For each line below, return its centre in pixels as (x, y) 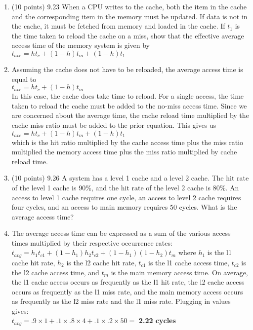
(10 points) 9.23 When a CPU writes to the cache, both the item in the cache (129, 6)
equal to (24, 79)
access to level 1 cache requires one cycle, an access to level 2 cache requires (126, 197)
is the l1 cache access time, (189, 262)
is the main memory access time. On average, (179, 272)
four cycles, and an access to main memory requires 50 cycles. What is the (124, 207)
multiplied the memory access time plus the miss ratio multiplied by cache (124, 152)
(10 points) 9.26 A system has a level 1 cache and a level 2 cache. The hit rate (130, 178)
